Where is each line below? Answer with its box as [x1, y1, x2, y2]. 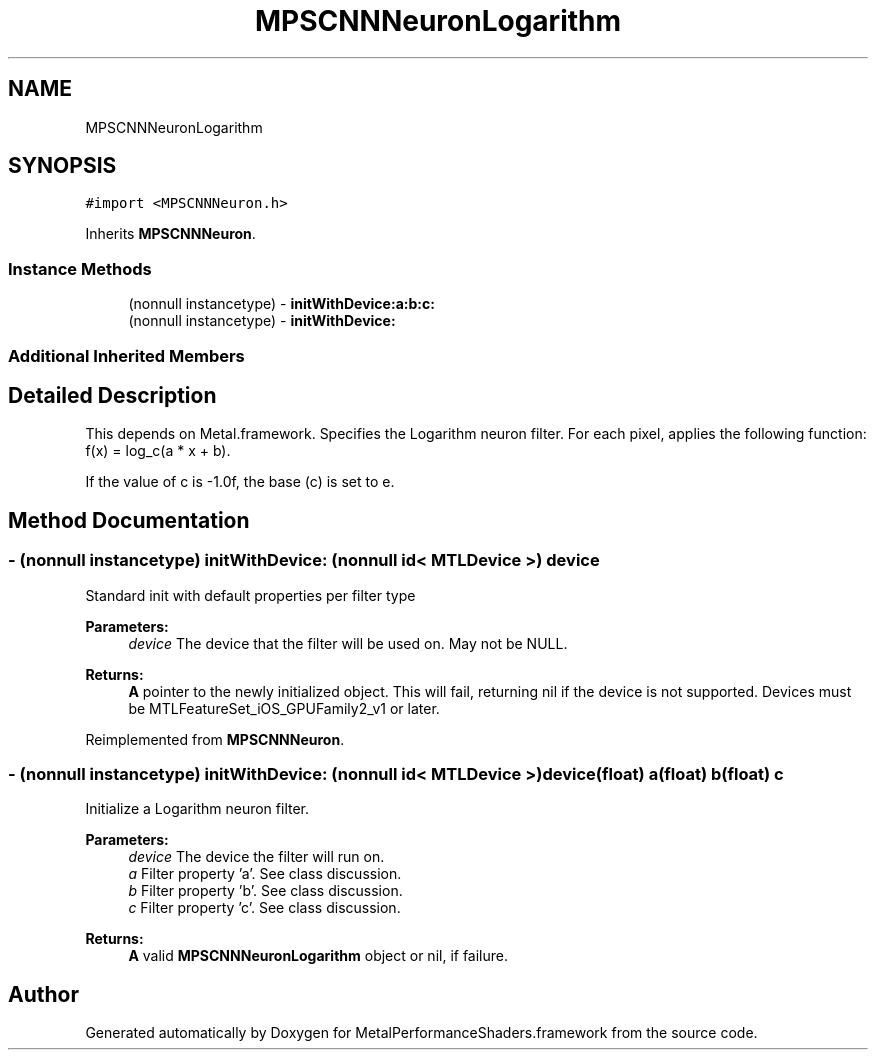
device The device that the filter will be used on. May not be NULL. [128, 634, 568, 652]
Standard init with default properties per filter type [85, 586, 416, 604]
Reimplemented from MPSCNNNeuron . [85, 730, 345, 748]
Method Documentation [8, 507, 250, 533]
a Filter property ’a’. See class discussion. [128, 865, 402, 883]
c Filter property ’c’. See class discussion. [128, 899, 401, 917]
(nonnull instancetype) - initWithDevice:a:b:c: [128, 295, 435, 313]
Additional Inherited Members [8, 345, 245, 366]
